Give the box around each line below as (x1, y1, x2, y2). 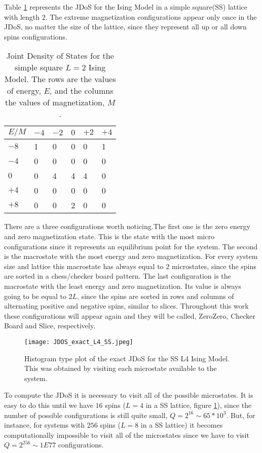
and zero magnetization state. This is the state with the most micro (4, 231, 214, 241)
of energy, (7, 85, 41, 97)
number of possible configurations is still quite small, (4, 409, 168, 420)
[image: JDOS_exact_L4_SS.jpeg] (24, 338, 133, 346)
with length (4, 11, 40, 22)
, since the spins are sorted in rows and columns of (77, 290, 234, 301)
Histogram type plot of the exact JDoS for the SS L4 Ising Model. (24, 353, 230, 363)
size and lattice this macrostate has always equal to (4, 260, 164, 271)
